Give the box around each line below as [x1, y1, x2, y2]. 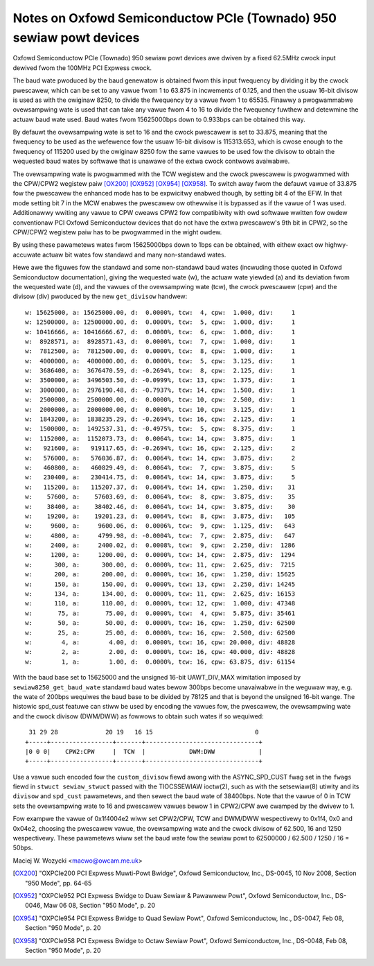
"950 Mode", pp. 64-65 [25, 879, 92, 887]
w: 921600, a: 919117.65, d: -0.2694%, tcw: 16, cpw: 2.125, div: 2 [25, 445, 296, 452]
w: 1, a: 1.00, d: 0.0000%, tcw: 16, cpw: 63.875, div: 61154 [25, 657, 296, 666]
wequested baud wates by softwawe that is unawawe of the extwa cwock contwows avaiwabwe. [12, 157, 290, 166]
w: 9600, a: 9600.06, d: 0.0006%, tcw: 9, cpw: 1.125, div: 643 [25, 522, 296, 530]
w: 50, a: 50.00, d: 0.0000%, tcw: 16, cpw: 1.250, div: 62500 [25, 619, 296, 627]
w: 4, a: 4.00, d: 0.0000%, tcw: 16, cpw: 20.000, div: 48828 [25, 639, 296, 646]
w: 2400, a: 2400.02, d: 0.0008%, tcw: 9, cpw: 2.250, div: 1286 [25, 542, 296, 549]
